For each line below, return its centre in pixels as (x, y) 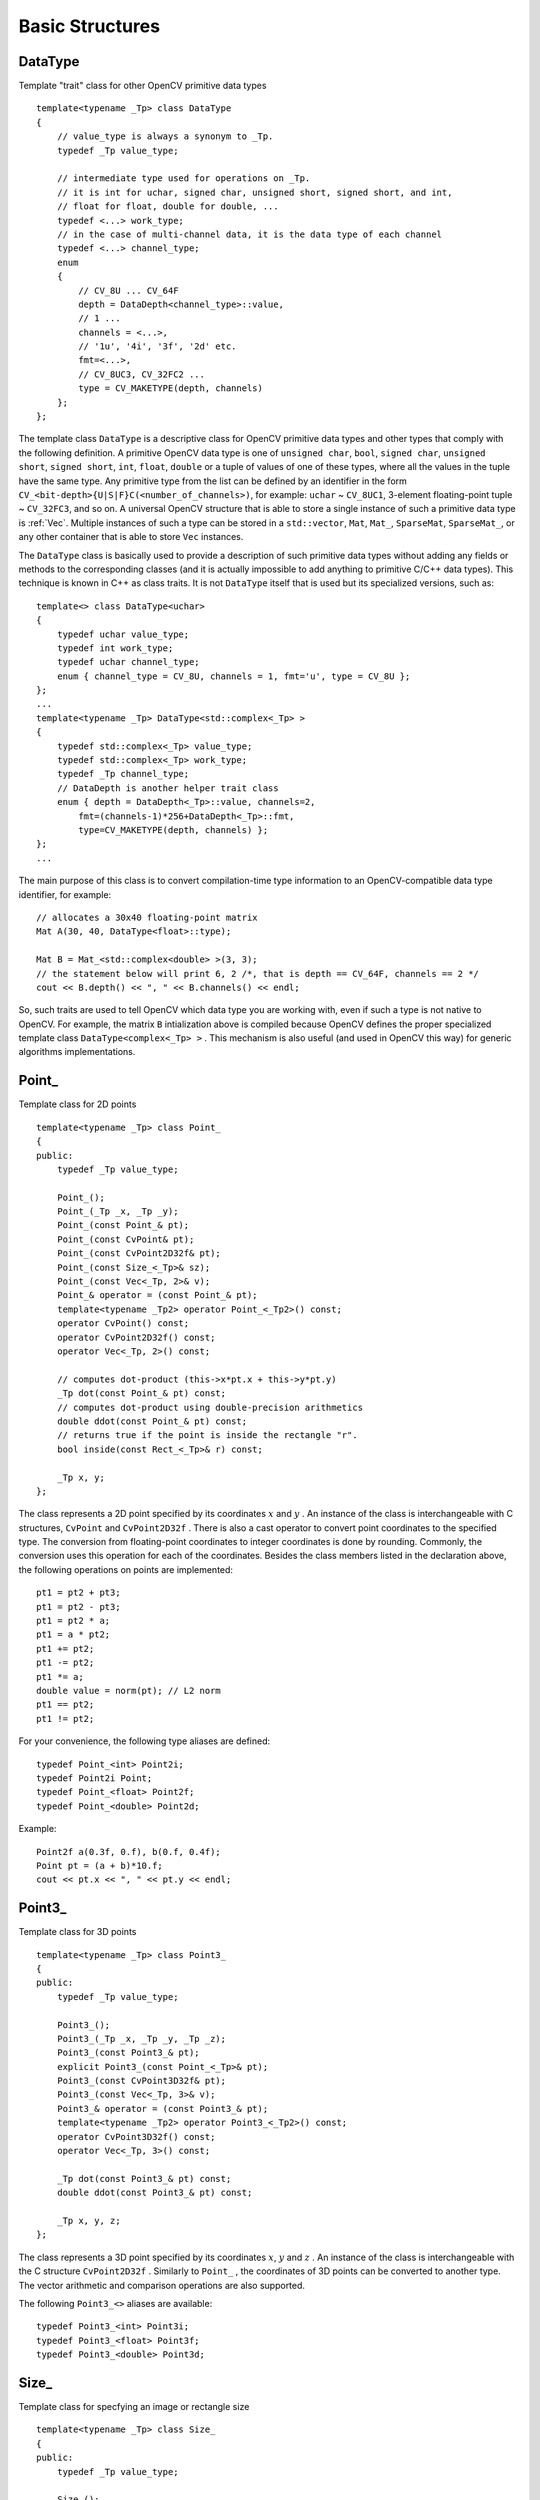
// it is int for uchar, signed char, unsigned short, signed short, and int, (254, 192)
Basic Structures (89, 26)
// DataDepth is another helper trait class (167, 788)
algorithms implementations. (77, 1052)
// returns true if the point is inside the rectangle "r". (207, 1435)
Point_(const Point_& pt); (123, 1225)
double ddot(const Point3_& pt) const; (154, 2193)
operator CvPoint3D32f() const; (136, 2136)
